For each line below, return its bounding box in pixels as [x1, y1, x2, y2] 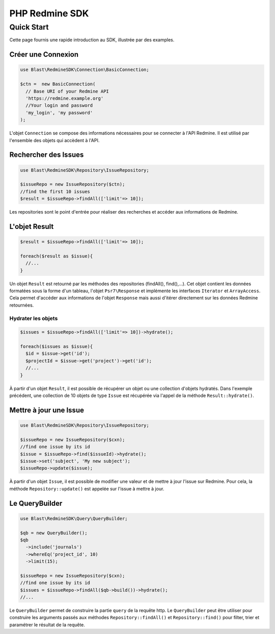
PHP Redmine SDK [9, 8, 89, 19]
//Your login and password [25, 103, 93, 108]
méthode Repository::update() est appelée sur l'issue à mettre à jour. [9, 485, 164, 491]
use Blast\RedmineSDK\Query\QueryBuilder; [20, 515, 128, 521]
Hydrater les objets [9, 315, 58, 322]
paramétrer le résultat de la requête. [9, 621, 85, 628]
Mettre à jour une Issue [9, 406, 84, 414]
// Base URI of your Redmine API [25, 88, 109, 94]
